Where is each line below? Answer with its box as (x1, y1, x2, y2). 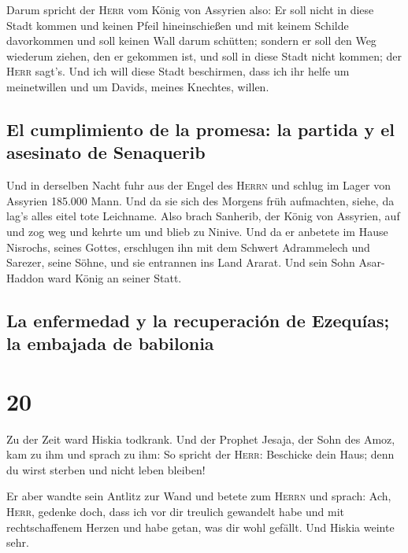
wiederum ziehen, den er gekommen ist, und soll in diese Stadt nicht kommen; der (6, 47, 402, 64)
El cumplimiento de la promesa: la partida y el (6, 116, 395, 141)
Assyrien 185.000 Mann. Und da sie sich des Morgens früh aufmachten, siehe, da (6, 192, 395, 208)
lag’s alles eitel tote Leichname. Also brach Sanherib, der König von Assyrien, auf (6, 208, 400, 224)
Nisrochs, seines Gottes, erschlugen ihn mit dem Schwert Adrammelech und (6, 238, 370, 255)
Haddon (6, 269, 44, 286)
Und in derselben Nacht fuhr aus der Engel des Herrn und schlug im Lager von (6, 177, 391, 194)
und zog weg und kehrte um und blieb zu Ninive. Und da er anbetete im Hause (6, 223, 388, 239)
